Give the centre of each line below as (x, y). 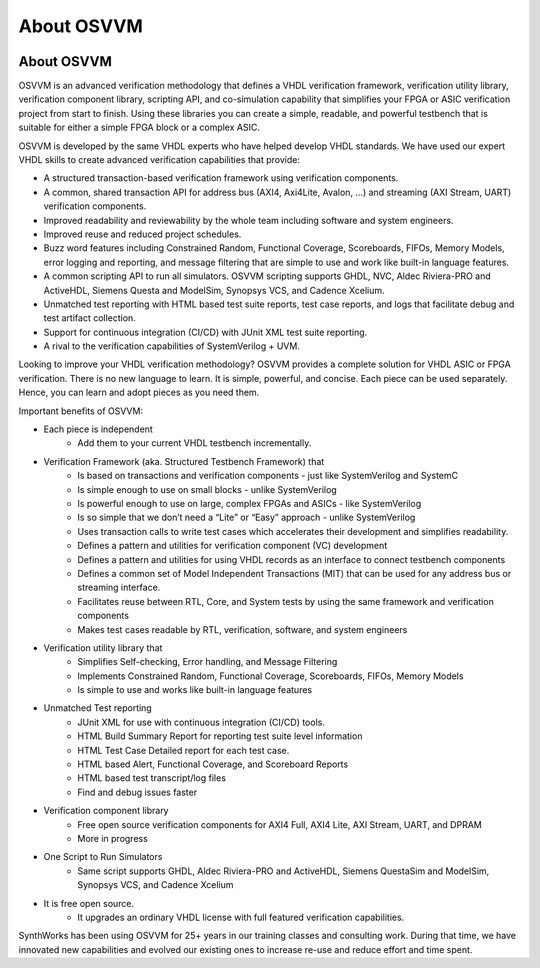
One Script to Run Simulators (103, 857)
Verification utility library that (103, 647)
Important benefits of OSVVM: (81, 411)
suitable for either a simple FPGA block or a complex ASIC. (139, 127)
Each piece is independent (98, 429)
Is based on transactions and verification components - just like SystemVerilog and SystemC (268, 476)
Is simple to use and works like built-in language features (195, 690)
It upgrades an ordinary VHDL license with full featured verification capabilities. (241, 917)
